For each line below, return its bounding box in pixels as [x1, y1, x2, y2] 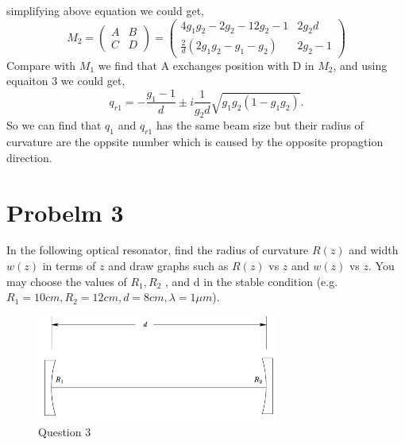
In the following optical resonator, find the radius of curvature [6, 242, 309, 258]
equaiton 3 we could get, [6, 72, 125, 89]
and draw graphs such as [108, 257, 229, 274]
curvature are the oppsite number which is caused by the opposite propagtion [6, 133, 384, 150]
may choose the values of [6, 273, 127, 289]
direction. [6, 149, 52, 165]
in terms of [42, 257, 96, 274]
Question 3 [38, 423, 91, 439]
